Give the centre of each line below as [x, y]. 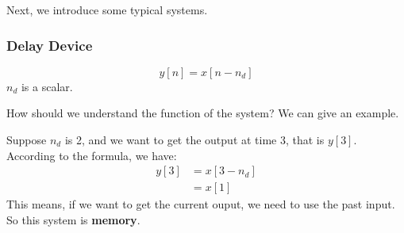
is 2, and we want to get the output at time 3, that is [194, 139]
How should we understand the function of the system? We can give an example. [203, 113]
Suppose [27, 139]
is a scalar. [47, 86]
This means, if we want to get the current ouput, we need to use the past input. [201, 204]
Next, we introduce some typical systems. [107, 10]
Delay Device [50, 45]
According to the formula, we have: [92, 155]
